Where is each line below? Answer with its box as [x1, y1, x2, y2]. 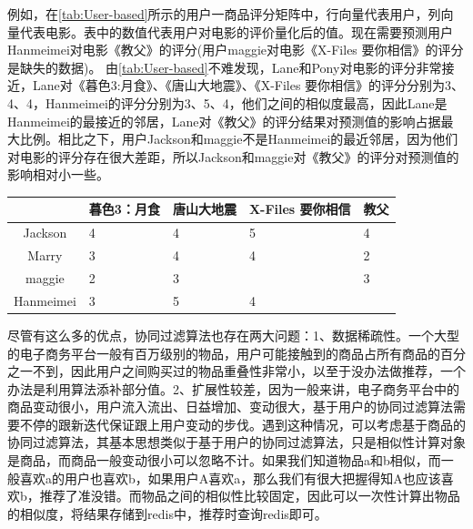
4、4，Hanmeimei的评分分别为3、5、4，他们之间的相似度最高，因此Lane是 [7, 93, 448, 112]
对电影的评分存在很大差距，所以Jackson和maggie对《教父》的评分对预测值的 [7, 147, 459, 166]
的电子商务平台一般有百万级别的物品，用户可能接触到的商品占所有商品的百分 [7, 343, 466, 362]
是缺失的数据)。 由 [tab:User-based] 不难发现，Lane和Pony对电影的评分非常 [7, 57, 442, 76]
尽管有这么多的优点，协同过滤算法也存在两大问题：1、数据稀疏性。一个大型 [7, 325, 459, 344]
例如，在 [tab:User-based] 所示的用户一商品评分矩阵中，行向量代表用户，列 [7, 5, 441, 23]
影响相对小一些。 [7, 165, 109, 184]
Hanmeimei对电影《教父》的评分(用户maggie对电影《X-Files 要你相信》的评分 [7, 40, 464, 59]
